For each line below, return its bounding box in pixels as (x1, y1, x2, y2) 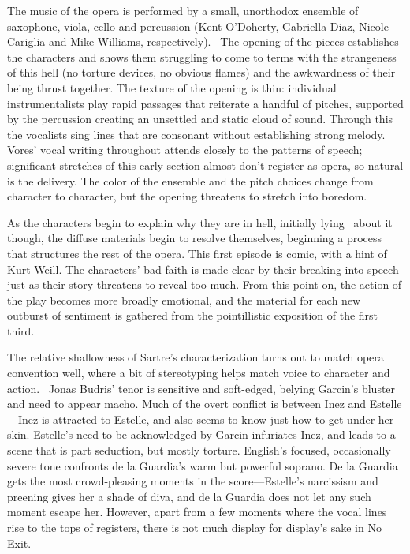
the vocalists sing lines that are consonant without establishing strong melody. (7, 125, 386, 142)
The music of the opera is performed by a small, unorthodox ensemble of (7, 2, 359, 18)
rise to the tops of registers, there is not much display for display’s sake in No (7, 519, 382, 535)
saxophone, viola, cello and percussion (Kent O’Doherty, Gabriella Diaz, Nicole (7, 17, 389, 34)
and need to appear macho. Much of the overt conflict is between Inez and (7, 395, 367, 412)
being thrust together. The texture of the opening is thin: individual (7, 79, 337, 95)
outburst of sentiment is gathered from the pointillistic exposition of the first (7, 307, 378, 324)
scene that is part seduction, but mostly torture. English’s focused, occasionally (7, 442, 391, 459)
